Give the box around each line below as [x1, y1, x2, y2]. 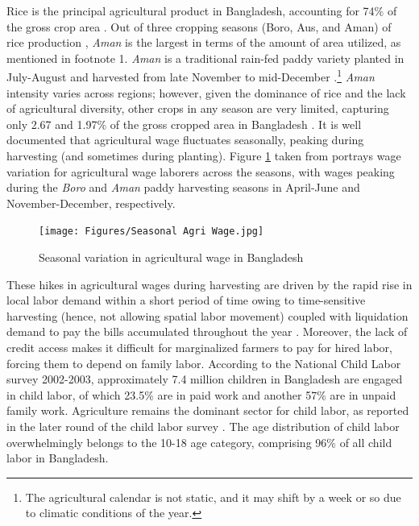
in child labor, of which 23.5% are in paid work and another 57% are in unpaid [6, 386, 396, 403]
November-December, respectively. [6, 194, 176, 211]
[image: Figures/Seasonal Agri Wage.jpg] [39, 226, 264, 238]
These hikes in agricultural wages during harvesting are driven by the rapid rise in [6, 275, 413, 292]
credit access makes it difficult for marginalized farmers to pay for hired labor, [6, 339, 392, 355]
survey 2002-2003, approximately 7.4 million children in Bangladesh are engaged [6, 371, 403, 387]
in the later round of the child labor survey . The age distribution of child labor [6, 417, 400, 434]
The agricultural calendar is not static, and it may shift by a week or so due [25, 488, 401, 505]
